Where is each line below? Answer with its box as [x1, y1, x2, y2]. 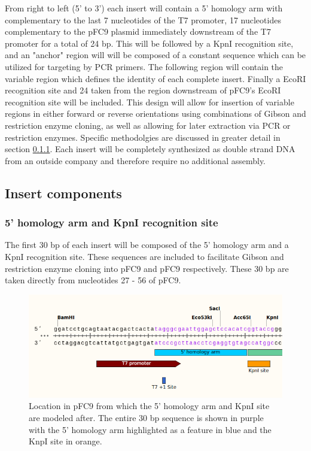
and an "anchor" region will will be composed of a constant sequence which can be [5, 49, 306, 61]
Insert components [5, 183, 122, 202]
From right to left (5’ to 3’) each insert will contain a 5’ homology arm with [5, 2, 283, 14]
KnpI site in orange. [29, 435, 102, 447]
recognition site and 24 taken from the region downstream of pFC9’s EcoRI [5, 84, 281, 96]
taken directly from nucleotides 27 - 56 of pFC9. [5, 274, 181, 286]
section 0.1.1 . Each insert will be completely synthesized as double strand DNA [5, 143, 295, 155]
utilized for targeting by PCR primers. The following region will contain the [5, 60, 283, 72]
